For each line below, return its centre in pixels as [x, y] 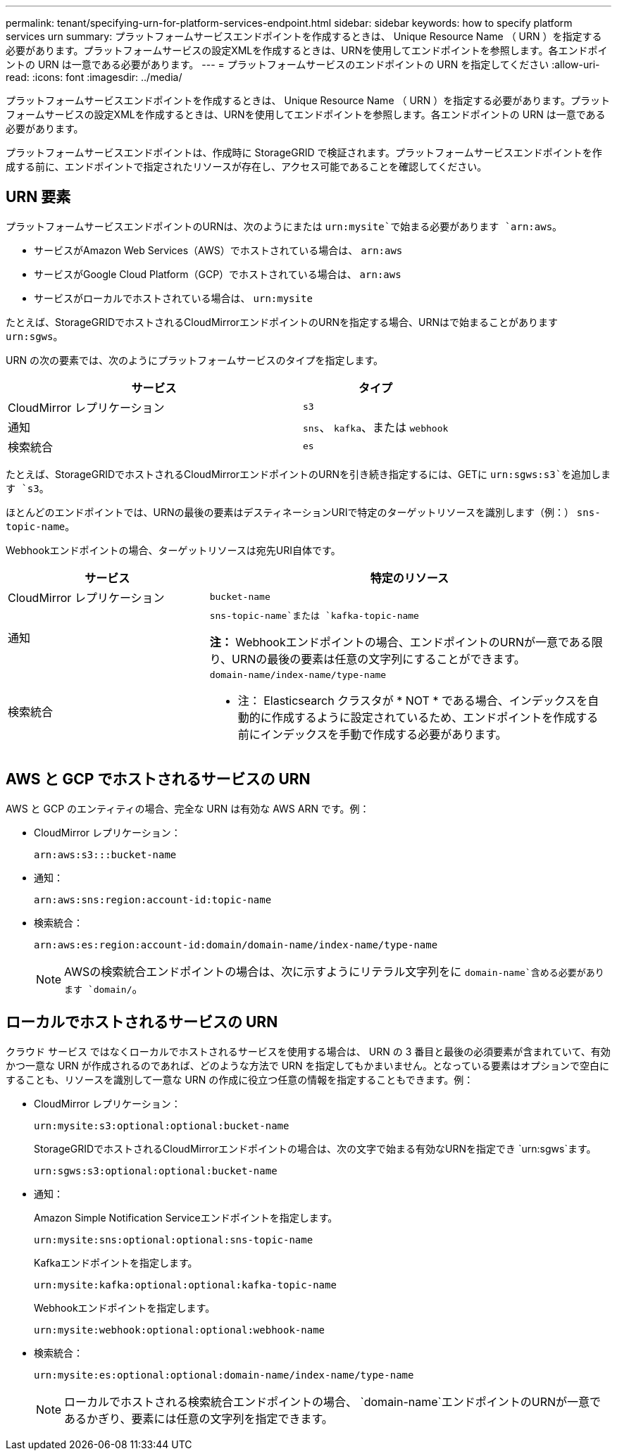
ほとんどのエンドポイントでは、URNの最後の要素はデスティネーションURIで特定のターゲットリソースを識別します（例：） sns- [303, 512]
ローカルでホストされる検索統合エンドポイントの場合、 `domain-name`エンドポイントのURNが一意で [333, 1401]
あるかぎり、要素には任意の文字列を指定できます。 [199, 1418]
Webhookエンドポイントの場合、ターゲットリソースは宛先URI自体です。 [173, 550]
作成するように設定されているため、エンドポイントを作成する [435, 717]
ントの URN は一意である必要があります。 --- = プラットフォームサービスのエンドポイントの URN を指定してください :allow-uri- [303, 64]
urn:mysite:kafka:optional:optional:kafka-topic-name [185, 1285]
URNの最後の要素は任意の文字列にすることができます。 [379, 659]
